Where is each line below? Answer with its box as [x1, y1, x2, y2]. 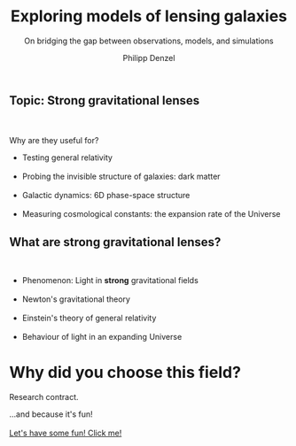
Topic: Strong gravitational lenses [9, 93, 200, 108]
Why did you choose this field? [9, 363, 242, 382]
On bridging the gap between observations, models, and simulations [24, 35, 274, 46]
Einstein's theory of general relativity [21, 312, 157, 324]
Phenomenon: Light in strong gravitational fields [21, 275, 199, 286]
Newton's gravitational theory [21, 294, 131, 304]
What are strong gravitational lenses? [9, 235, 222, 250]
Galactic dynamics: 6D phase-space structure [21, 190, 191, 201]
